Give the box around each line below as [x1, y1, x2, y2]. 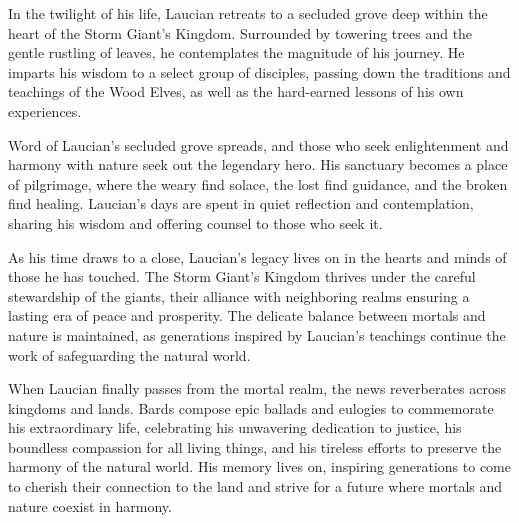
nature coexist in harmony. [8, 495, 172, 516]
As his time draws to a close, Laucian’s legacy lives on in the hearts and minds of [8, 246, 507, 267]
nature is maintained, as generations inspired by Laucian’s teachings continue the [8, 324, 506, 345]
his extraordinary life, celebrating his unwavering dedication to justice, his [8, 417, 462, 438]
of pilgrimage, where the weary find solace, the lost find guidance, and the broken [8, 173, 508, 194]
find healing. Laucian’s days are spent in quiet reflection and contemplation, [8, 193, 474, 214]
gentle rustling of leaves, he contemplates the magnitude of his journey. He [8, 42, 465, 63]
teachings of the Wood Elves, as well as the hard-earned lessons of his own [8, 81, 464, 102]
